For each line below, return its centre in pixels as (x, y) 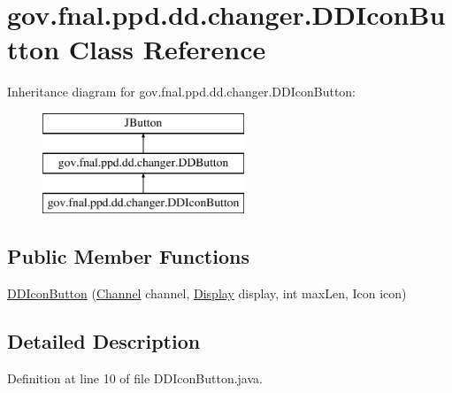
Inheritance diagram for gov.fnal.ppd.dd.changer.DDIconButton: (182, 92)
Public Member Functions (128, 256)
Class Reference (167, 49)
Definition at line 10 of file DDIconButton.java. (135, 378)
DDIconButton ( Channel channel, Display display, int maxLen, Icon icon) (207, 293)
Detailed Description (104, 341)
